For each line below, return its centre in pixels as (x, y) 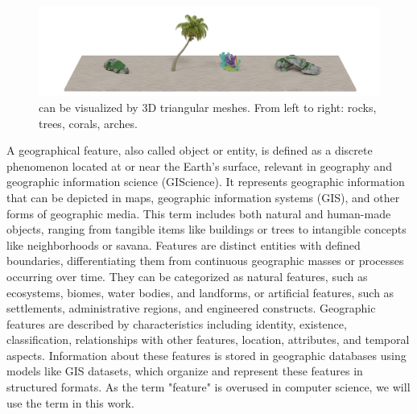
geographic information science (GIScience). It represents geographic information (206, 182)
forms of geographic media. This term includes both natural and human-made (199, 213)
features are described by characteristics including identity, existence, (177, 323)
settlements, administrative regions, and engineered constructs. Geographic (191, 308)
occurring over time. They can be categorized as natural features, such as (187, 276)
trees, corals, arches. (88, 123)
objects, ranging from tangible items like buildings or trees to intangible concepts (206, 229)
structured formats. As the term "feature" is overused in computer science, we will (208, 387)
